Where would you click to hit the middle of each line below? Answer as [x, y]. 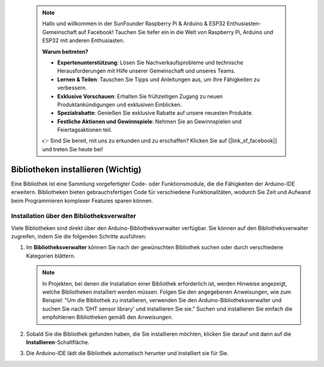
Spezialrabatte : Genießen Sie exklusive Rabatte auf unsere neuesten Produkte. [155, 113]
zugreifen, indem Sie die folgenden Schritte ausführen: [79, 237]
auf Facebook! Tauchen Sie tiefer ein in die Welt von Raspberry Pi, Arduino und [176, 32]
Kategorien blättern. [51, 256]
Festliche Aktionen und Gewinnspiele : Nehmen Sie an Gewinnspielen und [150, 121]
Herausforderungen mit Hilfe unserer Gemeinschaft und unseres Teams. [146, 71]
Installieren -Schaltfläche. [58, 342]
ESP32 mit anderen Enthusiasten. [83, 41]
